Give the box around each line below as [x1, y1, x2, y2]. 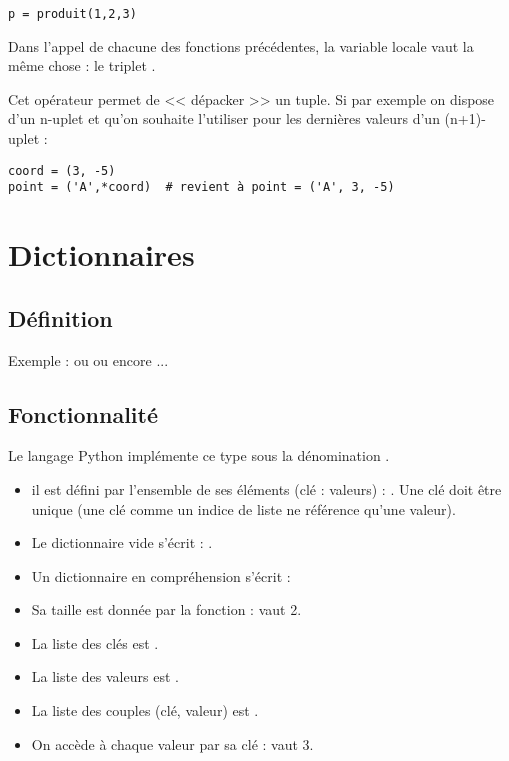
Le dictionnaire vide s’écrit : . [31, 532, 213, 553]
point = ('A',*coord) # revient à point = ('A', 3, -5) [8, 180, 395, 195]
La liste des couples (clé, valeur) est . [31, 700, 259, 721]
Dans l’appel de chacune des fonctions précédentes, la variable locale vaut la [8, 35, 474, 56]
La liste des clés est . [31, 632, 159, 653]
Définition [8, 302, 113, 333]
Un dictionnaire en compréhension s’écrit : [31, 565, 291, 586]
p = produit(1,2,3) [8, 7, 137, 21]
